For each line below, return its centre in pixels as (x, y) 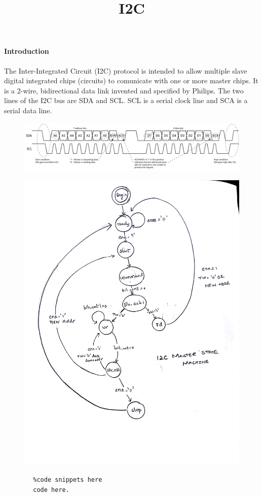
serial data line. (28, 110)
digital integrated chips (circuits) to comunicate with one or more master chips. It (131, 80)
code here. (51, 490)
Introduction (27, 51)
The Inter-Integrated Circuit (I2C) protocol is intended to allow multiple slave (126, 70)
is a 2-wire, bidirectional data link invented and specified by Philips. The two (124, 90)
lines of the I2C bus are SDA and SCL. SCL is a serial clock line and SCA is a (126, 100)
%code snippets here (68, 480)
